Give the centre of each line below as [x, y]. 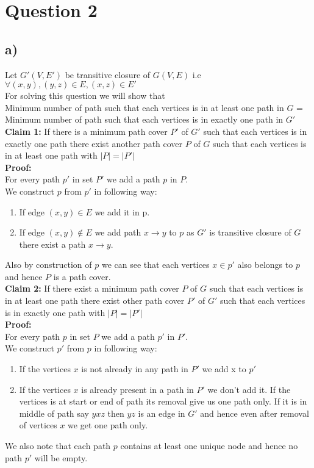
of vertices [38, 425]
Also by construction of [48, 265]
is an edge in [162, 413]
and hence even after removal [255, 413]
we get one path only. [108, 425]
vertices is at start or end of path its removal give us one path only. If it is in [163, 401]
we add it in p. [122, 211]
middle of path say [54, 413]
